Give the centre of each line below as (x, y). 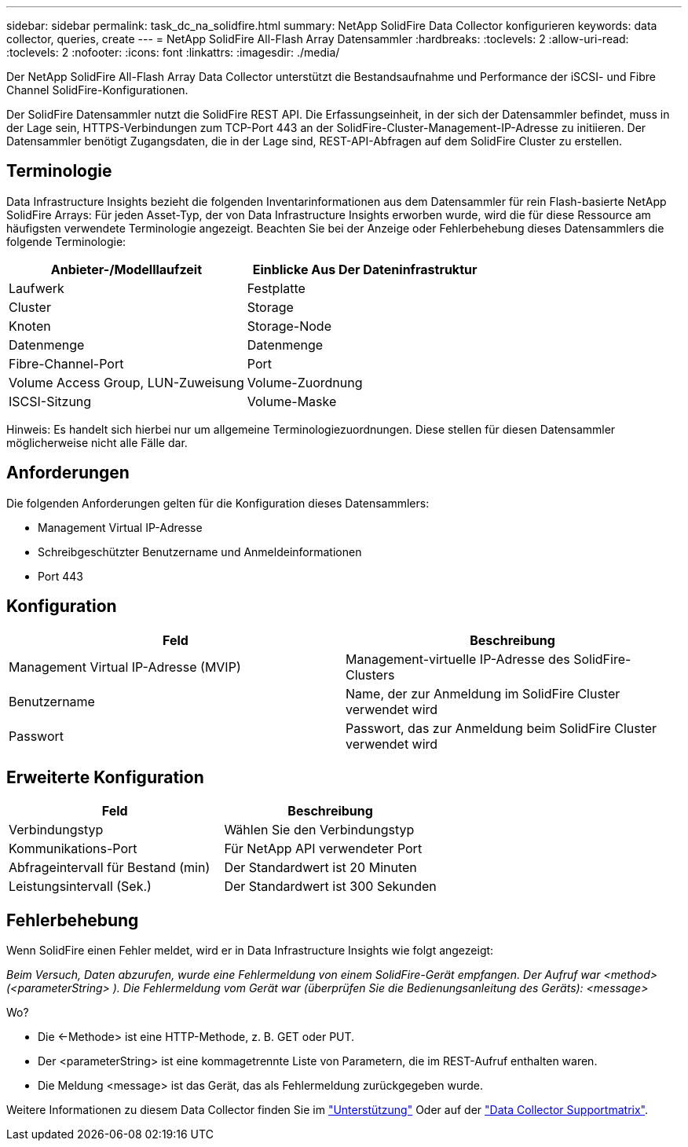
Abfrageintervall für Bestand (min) (110, 868)
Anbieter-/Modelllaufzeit (126, 269)
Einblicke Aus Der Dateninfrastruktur (365, 269)
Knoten (30, 326)
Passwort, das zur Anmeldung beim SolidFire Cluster (501, 728)
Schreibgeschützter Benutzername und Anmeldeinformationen (200, 552)
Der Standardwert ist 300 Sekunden (330, 887)
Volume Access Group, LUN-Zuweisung (126, 382)
